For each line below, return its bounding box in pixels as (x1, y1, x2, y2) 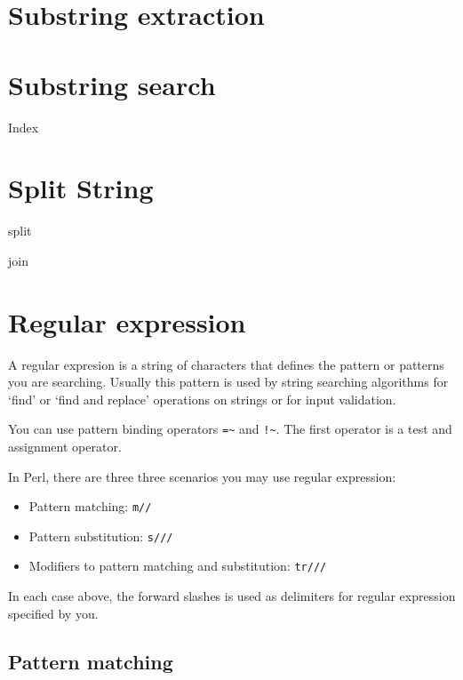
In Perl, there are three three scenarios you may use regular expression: (8, 467, 396, 485)
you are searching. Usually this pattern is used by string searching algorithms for (8, 372, 449, 391)
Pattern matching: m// (28, 497, 152, 516)
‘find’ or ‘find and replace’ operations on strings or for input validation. (8, 389, 396, 408)
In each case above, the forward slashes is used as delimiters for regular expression (8, 587, 456, 605)
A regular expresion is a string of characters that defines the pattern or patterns (8, 355, 444, 373)
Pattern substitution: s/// (28, 526, 173, 545)
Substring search (8, 66, 216, 102)
